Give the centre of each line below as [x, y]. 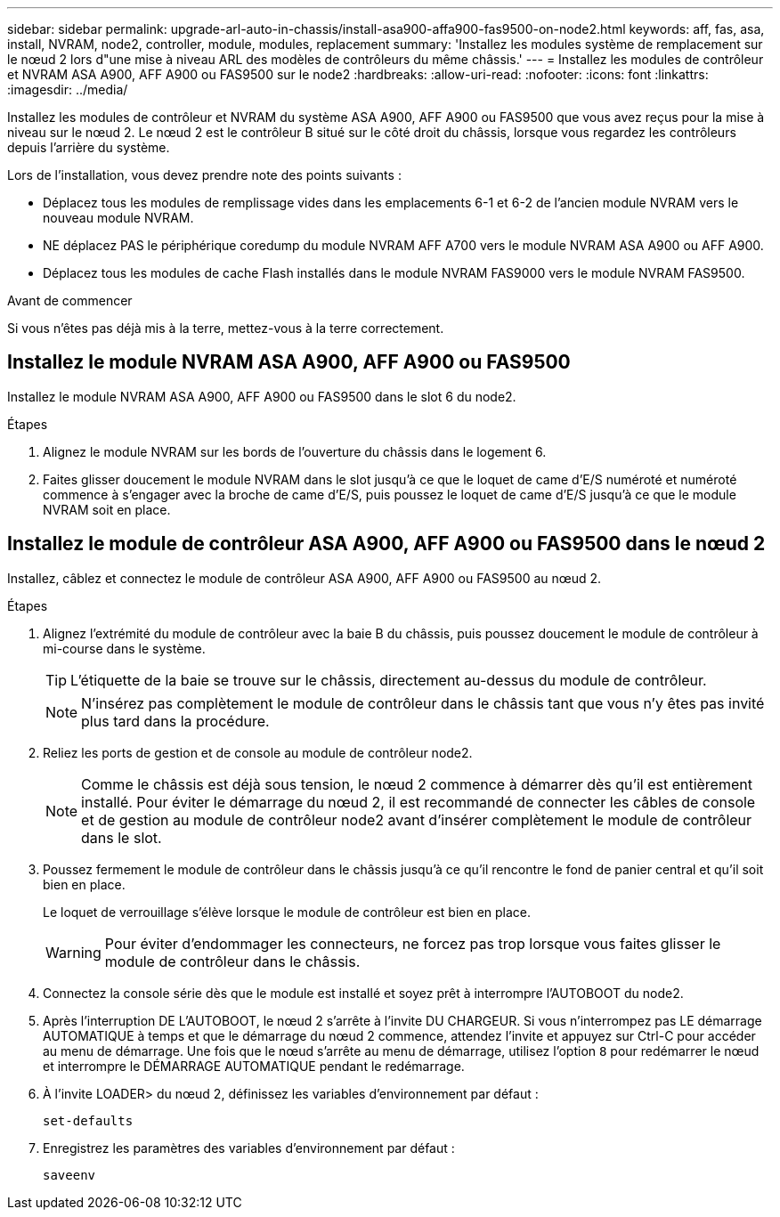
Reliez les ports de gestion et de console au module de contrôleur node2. [258, 752]
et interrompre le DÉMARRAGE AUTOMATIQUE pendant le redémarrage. [254, 1066]
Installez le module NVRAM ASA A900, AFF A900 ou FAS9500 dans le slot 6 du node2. [262, 396]
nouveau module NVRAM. [118, 218]
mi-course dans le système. [124, 648]
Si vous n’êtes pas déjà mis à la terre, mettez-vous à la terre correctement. [226, 328]
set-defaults [88, 1120]
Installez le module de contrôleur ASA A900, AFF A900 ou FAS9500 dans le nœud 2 [386, 544]
